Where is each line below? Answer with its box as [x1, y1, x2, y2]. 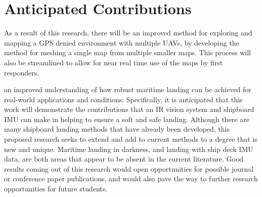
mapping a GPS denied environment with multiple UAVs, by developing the [4, 37, 239, 48]
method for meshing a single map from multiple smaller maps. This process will [4, 47, 251, 58]
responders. [4, 67, 39, 77]
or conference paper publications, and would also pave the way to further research [4, 173, 258, 184]
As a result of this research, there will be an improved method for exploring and [4, 27, 252, 38]
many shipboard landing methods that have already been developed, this [4, 124, 230, 134]
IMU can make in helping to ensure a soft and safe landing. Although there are [4, 113, 249, 124]
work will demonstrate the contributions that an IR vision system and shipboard [4, 104, 254, 114]
